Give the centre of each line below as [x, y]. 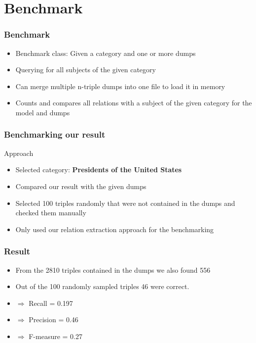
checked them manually [51, 213]
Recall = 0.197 [51, 303]
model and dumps [43, 112]
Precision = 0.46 [54, 319]
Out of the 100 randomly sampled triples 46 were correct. [102, 286]
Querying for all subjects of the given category [86, 70]
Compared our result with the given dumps [81, 186]
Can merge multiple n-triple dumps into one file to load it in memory [120, 86]
